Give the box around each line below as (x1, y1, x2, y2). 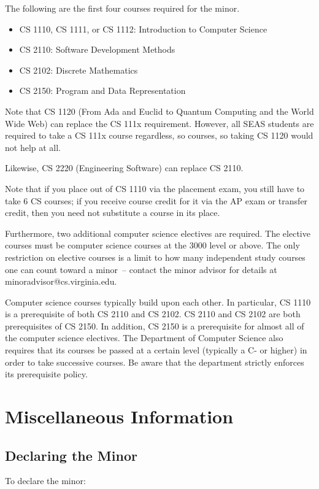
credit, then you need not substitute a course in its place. (5, 206, 220, 219)
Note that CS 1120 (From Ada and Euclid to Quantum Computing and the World (5, 104, 314, 117)
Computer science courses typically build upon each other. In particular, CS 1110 (5, 295, 311, 308)
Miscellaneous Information (5, 404, 234, 429)
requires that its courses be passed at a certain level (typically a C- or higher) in (5, 344, 307, 356)
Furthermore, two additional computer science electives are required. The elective (5, 226, 310, 239)
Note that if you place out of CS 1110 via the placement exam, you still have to (5, 182, 305, 194)
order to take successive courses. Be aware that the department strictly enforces (5, 355, 304, 368)
